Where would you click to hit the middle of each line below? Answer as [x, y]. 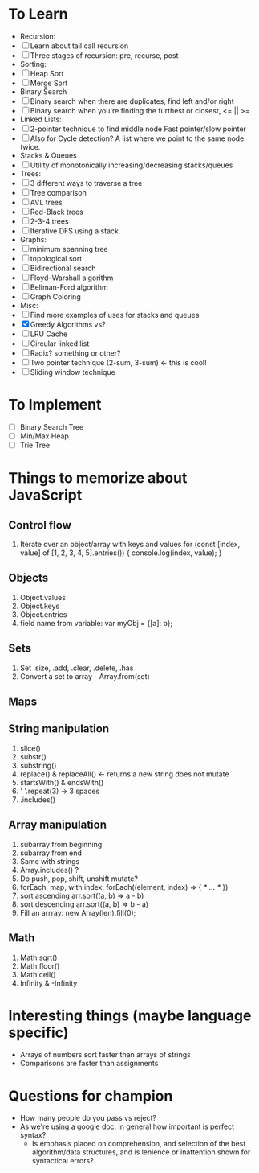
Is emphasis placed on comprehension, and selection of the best [139, 1144]
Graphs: [33, 239]
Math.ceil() [38, 974]
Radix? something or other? [75, 353]
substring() [38, 765]
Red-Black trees [57, 212]
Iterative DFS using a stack [74, 231]
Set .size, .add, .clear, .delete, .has [77, 668]
